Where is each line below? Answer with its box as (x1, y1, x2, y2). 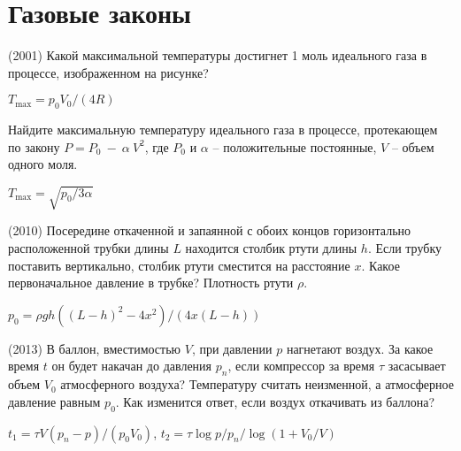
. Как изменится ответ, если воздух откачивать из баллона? (115, 392, 435, 410)
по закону (8, 137, 60, 156)
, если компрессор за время (227, 356, 375, 375)
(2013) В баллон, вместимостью (8, 339, 181, 357)
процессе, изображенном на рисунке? (8, 63, 209, 81)
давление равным (8, 392, 101, 410)
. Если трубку (367, 239, 442, 257)
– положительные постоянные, (212, 137, 377, 156)
